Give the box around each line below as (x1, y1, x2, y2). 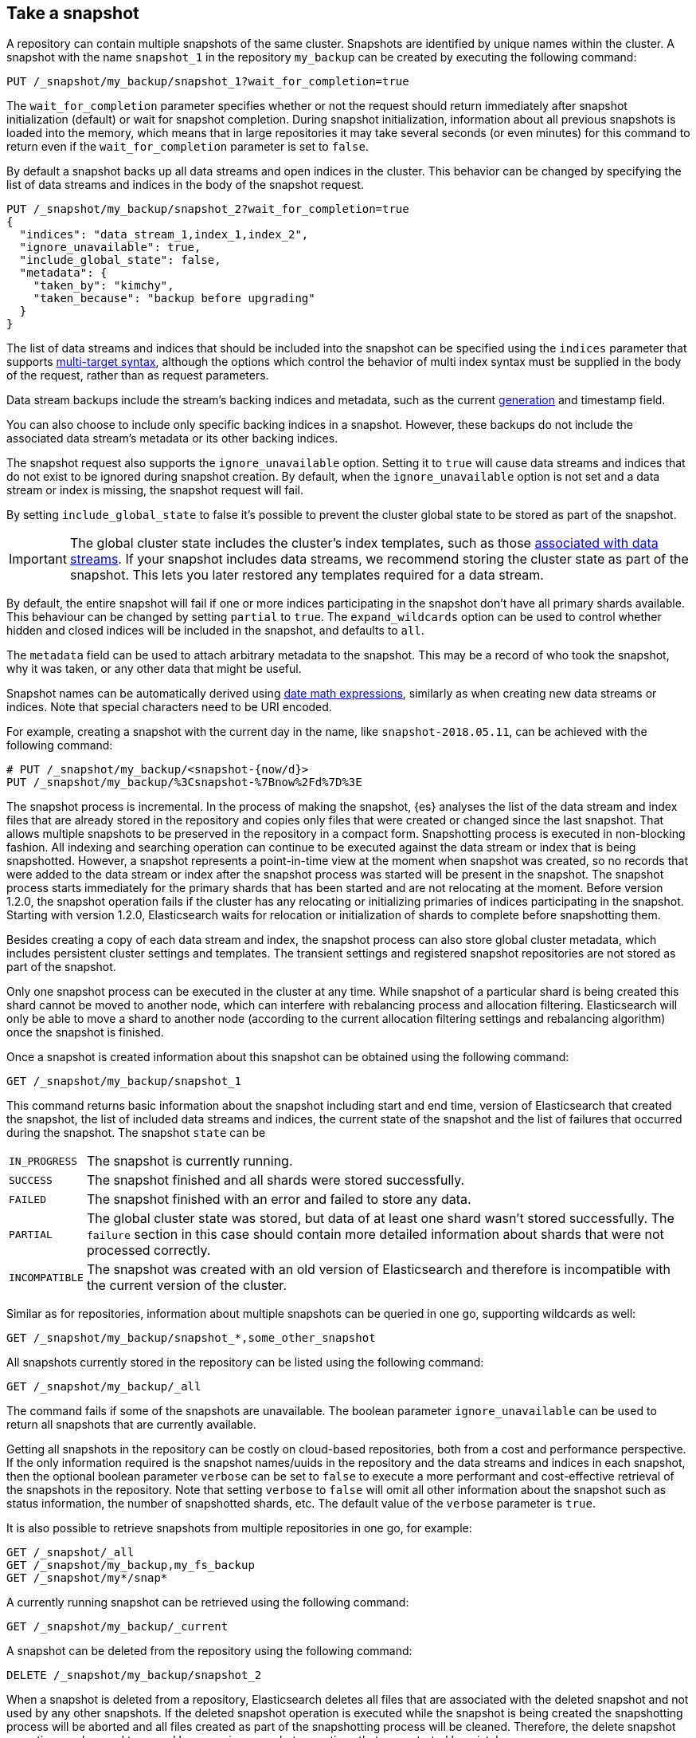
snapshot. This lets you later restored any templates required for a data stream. (69, 567, 544, 584)
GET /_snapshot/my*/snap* (6, 1571, 168, 1585)
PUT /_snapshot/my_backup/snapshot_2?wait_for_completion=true (6, 203, 409, 216)
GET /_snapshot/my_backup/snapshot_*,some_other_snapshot (6, 1331, 376, 1345)
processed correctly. (86, 1242, 211, 1259)
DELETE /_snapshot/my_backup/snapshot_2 (6, 1669, 262, 1682)
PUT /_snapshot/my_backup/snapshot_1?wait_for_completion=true (6, 75, 409, 88)
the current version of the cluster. (86, 1277, 287, 1294)
